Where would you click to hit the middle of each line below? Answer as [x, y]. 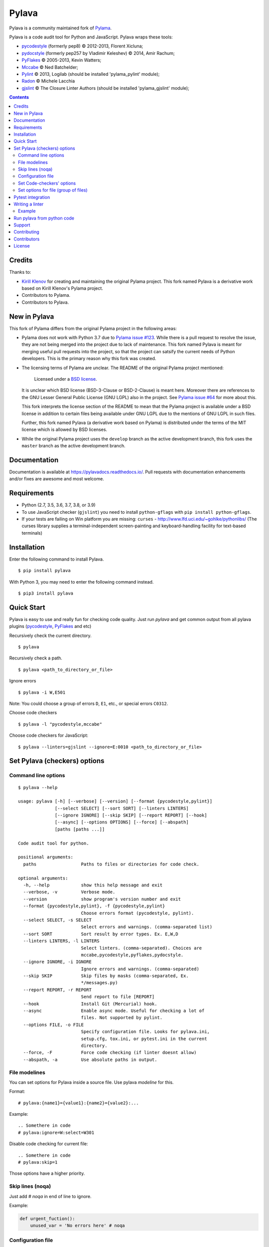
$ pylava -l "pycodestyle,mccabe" [60, 724]
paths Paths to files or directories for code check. [111, 864]
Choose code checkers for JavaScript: [49, 735]
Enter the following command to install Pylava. [57, 559]
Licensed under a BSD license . [66, 379]
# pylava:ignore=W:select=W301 [56, 1133]
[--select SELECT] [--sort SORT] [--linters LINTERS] [122, 808]
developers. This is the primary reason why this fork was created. [89, 359]
